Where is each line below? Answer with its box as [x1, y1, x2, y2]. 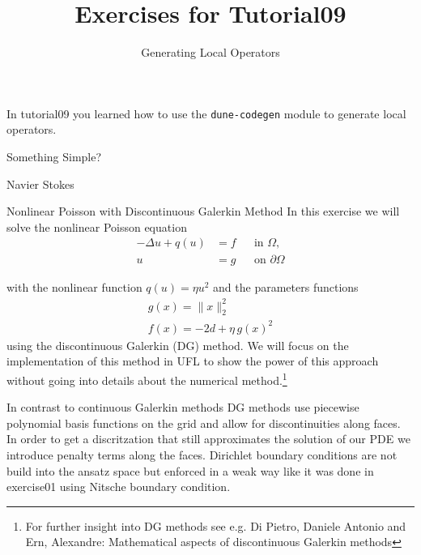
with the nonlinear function [6, 279, 142, 296]
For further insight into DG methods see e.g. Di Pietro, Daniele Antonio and [25, 517, 406, 534]
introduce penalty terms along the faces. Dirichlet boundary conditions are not [6, 446, 398, 463]
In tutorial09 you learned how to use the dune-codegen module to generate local [6, 105, 406, 122]
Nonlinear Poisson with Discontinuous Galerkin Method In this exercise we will [6, 203, 400, 220]
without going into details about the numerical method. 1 [6, 369, 287, 388]
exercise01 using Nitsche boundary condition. [6, 478, 231, 495]
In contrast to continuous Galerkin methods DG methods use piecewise [6, 399, 359, 416]
